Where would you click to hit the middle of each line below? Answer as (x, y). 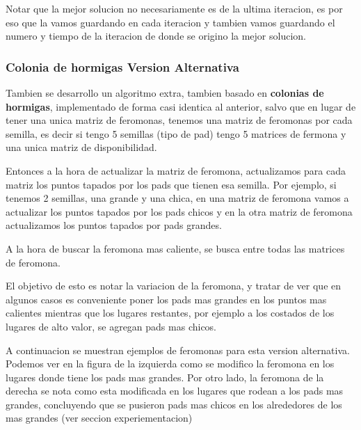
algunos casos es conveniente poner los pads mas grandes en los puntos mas (166, 299)
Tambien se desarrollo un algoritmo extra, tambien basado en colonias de (165, 93)
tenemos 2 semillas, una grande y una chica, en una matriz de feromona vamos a (177, 198)
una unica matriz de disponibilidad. (81, 147)
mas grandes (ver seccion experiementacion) (99, 418)
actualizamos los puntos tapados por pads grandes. (114, 225)
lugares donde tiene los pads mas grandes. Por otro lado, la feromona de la (165, 377)
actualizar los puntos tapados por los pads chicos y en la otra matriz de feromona (179, 211)
